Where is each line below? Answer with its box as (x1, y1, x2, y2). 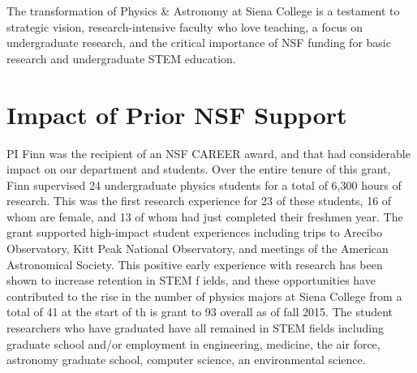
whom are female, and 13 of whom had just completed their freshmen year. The (6, 208, 403, 225)
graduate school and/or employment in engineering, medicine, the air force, (6, 335, 380, 352)
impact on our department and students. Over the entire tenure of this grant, (6, 161, 391, 178)
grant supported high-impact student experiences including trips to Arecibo (6, 224, 382, 241)
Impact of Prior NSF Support (6, 97, 347, 131)
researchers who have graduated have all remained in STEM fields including (6, 319, 384, 337)
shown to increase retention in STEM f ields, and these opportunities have (6, 272, 376, 289)
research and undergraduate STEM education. (6, 49, 236, 66)
